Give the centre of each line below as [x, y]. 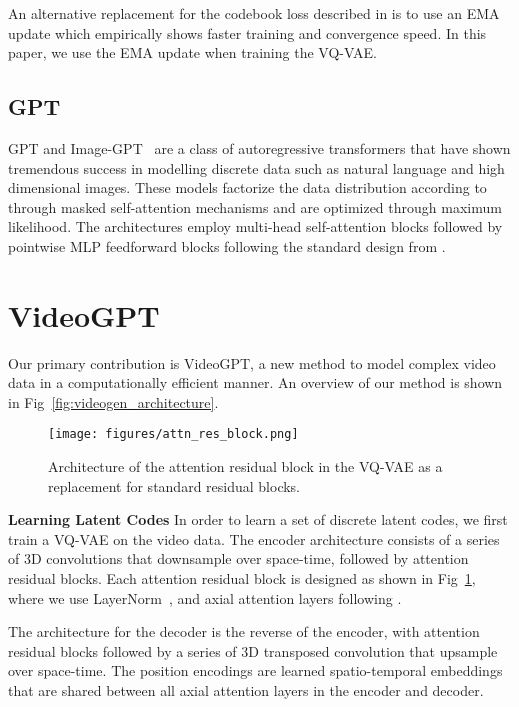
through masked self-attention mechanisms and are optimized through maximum [255, 206]
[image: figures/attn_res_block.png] [173, 434]
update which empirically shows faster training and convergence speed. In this [247, 32]
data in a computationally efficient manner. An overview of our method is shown [255, 382]
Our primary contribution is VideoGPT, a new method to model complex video [252, 362]
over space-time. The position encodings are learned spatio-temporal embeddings [255, 670]
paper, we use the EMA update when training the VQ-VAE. [192, 52]
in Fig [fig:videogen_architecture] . [113, 401]
